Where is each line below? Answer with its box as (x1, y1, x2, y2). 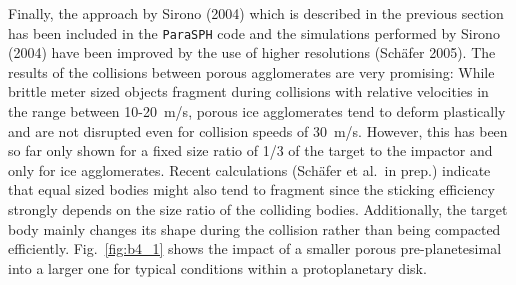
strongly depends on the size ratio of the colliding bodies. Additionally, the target (8, 199, 508, 219)
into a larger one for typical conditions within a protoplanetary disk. (8, 257, 427, 278)
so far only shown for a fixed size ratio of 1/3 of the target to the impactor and (8, 140, 493, 161)
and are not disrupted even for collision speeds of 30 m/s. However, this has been (8, 120, 508, 141)
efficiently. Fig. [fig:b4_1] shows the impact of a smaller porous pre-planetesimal (8, 238, 502, 259)
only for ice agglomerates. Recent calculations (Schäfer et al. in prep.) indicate (8, 159, 491, 180)
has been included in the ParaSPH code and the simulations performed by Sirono (8, 22, 500, 43)
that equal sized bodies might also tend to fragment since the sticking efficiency (8, 179, 495, 200)
